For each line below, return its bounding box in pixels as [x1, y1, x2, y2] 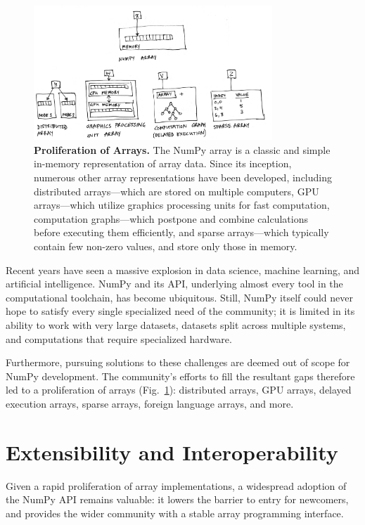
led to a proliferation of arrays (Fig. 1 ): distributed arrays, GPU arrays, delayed [6, 382, 352, 397]
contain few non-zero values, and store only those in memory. [34, 239, 297, 254]
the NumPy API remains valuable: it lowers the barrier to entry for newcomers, [6, 492, 349, 507]
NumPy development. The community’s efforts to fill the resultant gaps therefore [6, 368, 355, 383]
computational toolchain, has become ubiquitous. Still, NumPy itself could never [6, 290, 354, 304]
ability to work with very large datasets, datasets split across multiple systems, [6, 318, 346, 332]
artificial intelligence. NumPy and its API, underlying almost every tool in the [6, 276, 343, 291]
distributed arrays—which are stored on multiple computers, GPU [34, 183, 319, 198]
